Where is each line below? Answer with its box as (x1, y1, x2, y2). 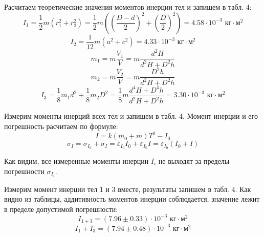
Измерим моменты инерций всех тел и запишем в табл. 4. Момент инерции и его (4, 111, 258, 121)
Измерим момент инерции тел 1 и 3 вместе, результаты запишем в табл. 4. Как (4, 183, 251, 194)
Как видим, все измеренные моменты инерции (4, 155, 149, 166)
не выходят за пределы (158, 155, 230, 166)
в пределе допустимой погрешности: (4, 203, 118, 214)
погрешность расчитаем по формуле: (4, 120, 118, 131)
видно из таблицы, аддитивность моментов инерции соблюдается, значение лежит (4, 193, 260, 204)
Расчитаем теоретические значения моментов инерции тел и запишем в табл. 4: (4, 2, 252, 12)
